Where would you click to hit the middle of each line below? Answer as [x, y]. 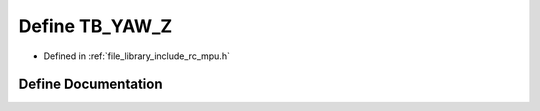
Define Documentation [90, 84]
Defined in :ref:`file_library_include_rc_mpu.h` [136, 56]
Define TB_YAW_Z [95, 26]
